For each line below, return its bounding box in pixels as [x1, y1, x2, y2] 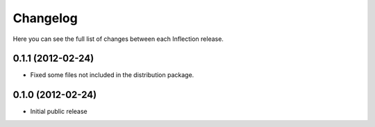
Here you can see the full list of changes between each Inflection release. [12, 35, 224, 43]
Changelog [12, 10, 78, 26]
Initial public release [30, 108, 88, 116]
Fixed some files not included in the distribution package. [30, 71, 194, 79]
